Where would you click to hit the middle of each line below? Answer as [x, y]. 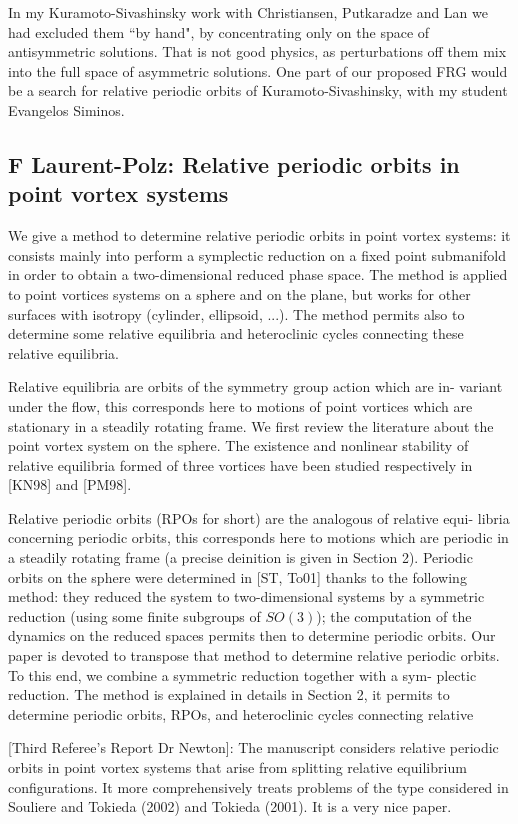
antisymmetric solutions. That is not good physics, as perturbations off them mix [257, 51]
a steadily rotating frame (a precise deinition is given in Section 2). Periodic [240, 557]
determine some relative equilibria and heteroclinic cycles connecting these [236, 333]
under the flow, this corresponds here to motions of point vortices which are [240, 405]
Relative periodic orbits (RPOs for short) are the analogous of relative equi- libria [259, 517]
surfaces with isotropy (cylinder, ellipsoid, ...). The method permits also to [236, 313]
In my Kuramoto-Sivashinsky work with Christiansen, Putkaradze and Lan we [248, 12]
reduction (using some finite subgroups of [134, 615]
